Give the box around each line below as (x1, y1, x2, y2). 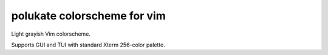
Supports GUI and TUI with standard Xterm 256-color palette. (11, 41, 165, 48)
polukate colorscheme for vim (11, 9, 166, 22)
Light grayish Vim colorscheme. (11, 30, 91, 37)
